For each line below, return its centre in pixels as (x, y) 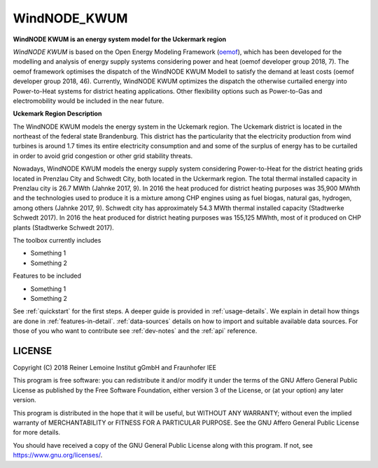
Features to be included (47, 276)
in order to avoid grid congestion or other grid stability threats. (103, 156)
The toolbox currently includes (57, 240)
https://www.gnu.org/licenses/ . (58, 455)
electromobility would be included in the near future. (89, 101)
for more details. (37, 432)
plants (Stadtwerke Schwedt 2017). (64, 227)
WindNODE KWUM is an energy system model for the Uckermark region (120, 39)
